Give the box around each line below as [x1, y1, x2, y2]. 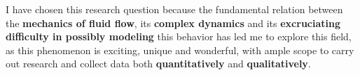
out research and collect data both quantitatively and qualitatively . [6, 56, 311, 71]
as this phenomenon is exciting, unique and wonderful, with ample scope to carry [6, 42, 354, 57]
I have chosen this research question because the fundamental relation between [6, 2, 343, 16]
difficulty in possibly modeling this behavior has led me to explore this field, [6, 29, 352, 44]
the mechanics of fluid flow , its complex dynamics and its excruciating [6, 15, 340, 30]
